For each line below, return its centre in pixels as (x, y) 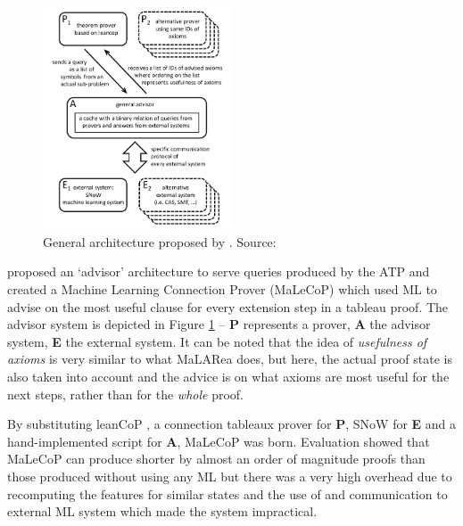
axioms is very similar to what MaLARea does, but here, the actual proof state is (230, 359)
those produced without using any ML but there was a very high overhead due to (230, 476)
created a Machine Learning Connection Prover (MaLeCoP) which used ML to (222, 289)
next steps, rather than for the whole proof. (125, 394)
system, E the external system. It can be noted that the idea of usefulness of (217, 341)
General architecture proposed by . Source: (160, 241)
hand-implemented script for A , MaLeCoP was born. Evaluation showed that (219, 441)
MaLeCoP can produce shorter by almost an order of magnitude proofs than (216, 459)
